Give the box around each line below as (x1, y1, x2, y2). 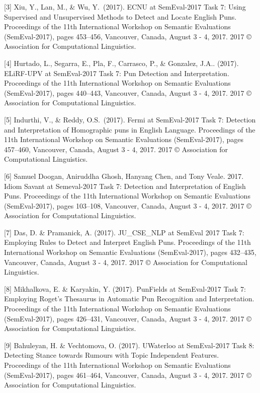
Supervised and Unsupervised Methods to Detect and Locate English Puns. (4, 11, 237, 22)
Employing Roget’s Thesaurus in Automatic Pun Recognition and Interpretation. (4, 293, 254, 304)
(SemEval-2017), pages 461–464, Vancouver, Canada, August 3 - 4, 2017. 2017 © (4, 369, 251, 380)
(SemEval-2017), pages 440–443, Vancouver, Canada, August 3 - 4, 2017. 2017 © (4, 87, 251, 98)
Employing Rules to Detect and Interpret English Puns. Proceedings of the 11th (4, 237, 251, 247)
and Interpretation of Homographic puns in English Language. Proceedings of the (4, 124, 255, 135)
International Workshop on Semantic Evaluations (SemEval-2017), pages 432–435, (4, 247, 256, 257)
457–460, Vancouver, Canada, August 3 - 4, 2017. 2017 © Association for (4, 144, 228, 154)
